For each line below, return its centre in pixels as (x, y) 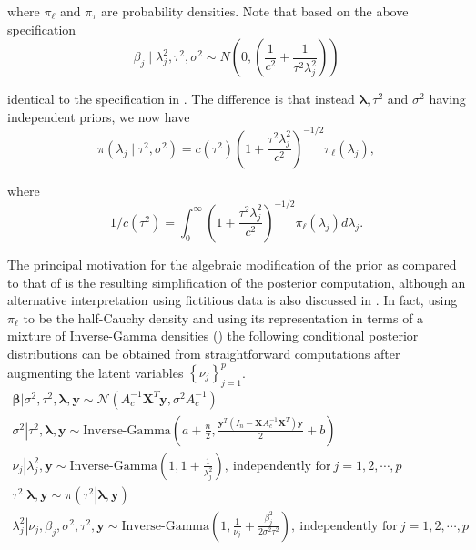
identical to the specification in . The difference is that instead (181, 99)
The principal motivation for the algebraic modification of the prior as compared (232, 264)
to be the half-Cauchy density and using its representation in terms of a (223, 317)
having (447, 99)
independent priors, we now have (99, 116)
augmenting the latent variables (96, 372)
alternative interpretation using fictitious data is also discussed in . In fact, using (233, 300)
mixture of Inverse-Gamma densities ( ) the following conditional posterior (213, 336)
